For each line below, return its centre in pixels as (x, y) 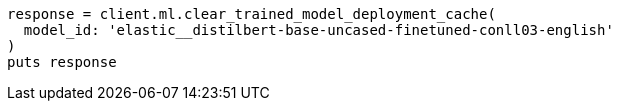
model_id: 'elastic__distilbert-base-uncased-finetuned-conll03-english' (318, 30)
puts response (62, 62)
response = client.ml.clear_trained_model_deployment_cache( (251, 14)
